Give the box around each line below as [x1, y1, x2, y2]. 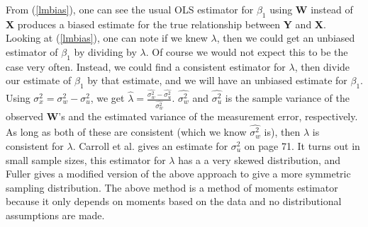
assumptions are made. [6, 207, 105, 222]
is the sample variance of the [225, 91, 350, 105]
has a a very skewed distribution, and [178, 152, 341, 167]
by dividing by [74, 44, 137, 59]
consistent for [6, 138, 64, 153]
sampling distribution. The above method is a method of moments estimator [6, 180, 338, 194]
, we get [90, 91, 125, 105]
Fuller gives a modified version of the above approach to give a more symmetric [6, 166, 351, 181]
